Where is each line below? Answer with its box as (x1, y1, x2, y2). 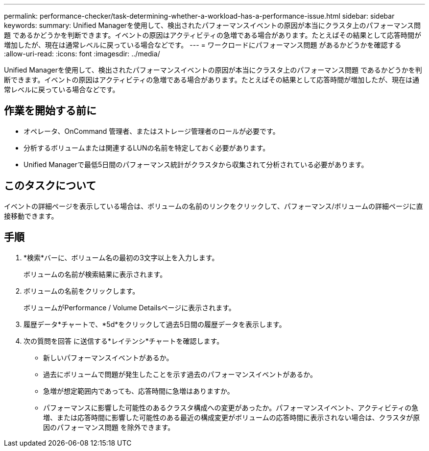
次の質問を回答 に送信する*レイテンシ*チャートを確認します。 (24, 336, 224, 345)
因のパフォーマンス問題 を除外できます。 (43, 423, 175, 431)
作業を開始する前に (4, 104, 96, 117)
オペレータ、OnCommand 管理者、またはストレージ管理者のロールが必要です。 (24, 126, 280, 135)
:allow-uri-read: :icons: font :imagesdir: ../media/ (4, 50, 160, 58)
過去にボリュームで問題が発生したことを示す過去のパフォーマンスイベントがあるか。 (43, 370, 317, 378)
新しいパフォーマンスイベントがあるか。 (43, 353, 173, 362)
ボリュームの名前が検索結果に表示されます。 (24, 270, 167, 278)
